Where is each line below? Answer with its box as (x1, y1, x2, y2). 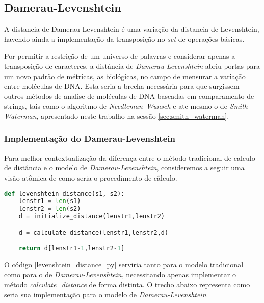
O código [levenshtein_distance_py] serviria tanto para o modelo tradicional (4, 259, 244, 270)
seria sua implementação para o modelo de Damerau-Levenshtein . (4, 289, 208, 299)
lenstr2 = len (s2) (18, 205, 81, 213)
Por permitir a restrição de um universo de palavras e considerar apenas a (4, 50, 235, 61)
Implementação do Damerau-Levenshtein (4, 132, 175, 145)
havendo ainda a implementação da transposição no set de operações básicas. (4, 33, 245, 44)
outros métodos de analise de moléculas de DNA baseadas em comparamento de (4, 90, 254, 101)
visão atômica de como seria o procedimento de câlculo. (4, 172, 177, 183)
